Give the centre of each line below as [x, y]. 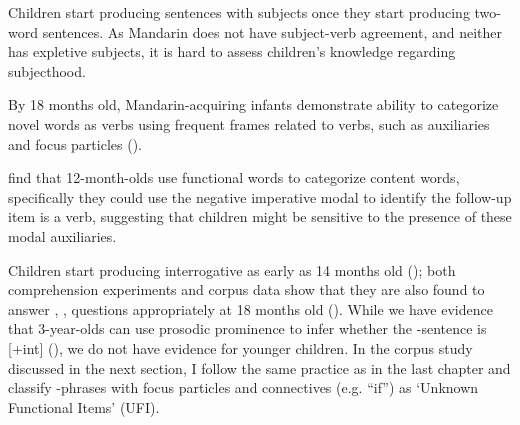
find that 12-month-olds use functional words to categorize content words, [234, 177]
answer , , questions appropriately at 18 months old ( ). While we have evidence [250, 308]
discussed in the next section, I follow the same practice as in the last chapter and [259, 367]
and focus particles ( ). [75, 143]
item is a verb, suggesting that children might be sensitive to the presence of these [260, 216]
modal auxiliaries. [62, 235]
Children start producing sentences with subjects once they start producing [239, 12]
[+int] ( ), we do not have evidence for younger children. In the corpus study [240, 347]
